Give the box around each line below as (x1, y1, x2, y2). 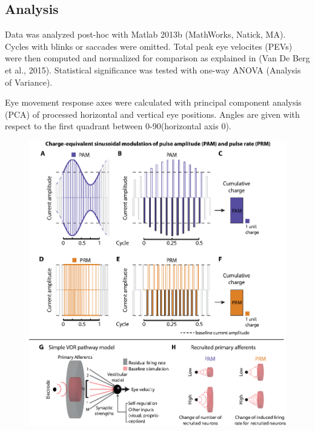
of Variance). (5, 75, 53, 88)
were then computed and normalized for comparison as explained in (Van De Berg (5, 52, 310, 64)
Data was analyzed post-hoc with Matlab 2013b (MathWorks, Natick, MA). (5, 28, 286, 41)
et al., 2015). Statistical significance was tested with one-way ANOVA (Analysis (5, 63, 301, 76)
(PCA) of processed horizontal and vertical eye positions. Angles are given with (5, 107, 300, 120)
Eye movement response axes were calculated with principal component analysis (5, 96, 302, 109)
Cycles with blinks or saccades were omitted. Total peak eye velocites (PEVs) (5, 39, 293, 52)
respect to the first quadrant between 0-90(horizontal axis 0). (5, 120, 231, 132)
